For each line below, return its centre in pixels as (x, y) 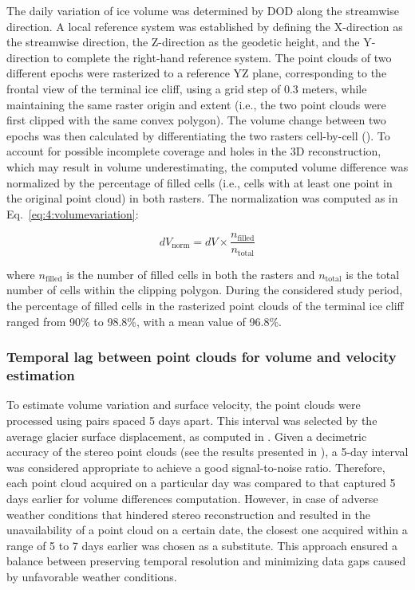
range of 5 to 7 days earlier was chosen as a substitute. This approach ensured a (202, 545)
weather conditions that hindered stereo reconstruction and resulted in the (188, 514)
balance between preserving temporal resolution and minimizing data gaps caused (206, 561)
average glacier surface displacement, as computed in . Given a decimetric (187, 436)
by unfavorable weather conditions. (92, 576)
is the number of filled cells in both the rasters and (191, 274)
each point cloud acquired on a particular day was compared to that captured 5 (201, 483)
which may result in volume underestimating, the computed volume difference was (207, 166)
